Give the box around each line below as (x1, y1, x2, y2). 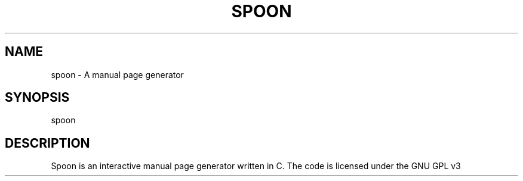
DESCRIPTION (5, 135, 90, 151)
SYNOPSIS (5, 90, 70, 105)
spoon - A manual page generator (51, 69, 184, 80)
